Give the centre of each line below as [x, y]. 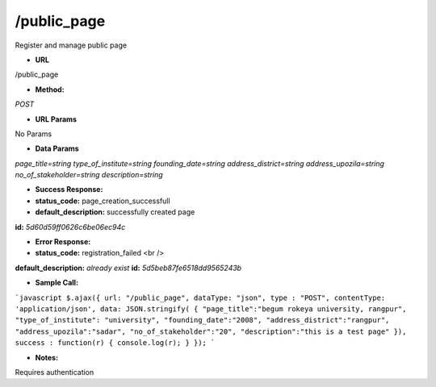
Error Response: [63, 242]
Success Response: [69, 189]
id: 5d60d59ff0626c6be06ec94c [70, 227]
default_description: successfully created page [115, 212]
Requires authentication [55, 372]
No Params [34, 134]
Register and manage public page [71, 45]
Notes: [47, 357]
